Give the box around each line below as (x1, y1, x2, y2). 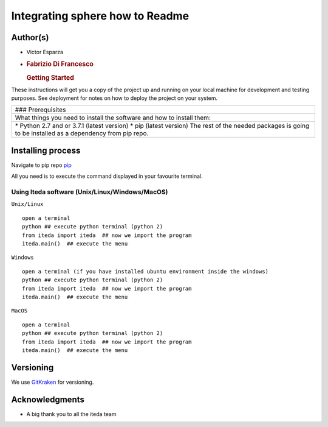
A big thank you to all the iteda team (26, 410, 117, 417)
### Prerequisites (15, 105, 66, 114)
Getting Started (26, 73, 74, 82)
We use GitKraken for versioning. (11, 378, 94, 386)
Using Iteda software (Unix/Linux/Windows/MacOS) (11, 188, 168, 196)
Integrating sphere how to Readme (11, 9, 190, 23)
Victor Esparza (26, 49, 64, 56)
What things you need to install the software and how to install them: (15, 113, 211, 122)
